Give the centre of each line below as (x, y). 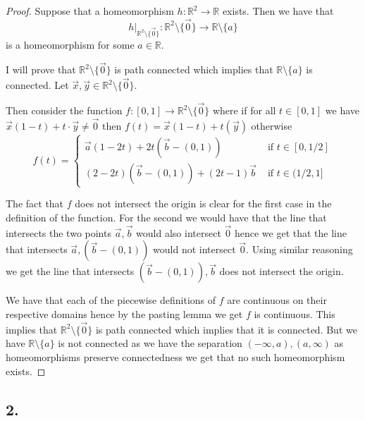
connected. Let (37, 85)
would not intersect (194, 249)
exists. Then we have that (278, 11)
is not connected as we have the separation (150, 343)
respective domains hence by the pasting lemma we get (124, 313)
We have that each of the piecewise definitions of (111, 300)
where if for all (244, 110)
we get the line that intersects (70, 271)
